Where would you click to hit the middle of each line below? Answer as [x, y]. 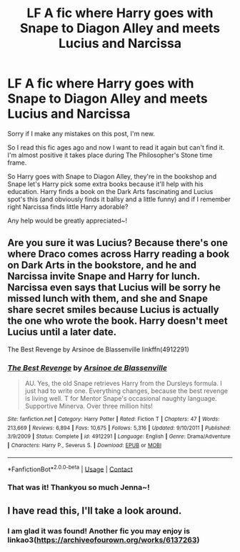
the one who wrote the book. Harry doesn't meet [117, 321]
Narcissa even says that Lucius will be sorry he [114, 288]
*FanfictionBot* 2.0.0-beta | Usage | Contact [70, 469]
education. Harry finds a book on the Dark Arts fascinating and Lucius [110, 191]
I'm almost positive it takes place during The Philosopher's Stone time [110, 155]
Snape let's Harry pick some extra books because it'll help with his [105, 184]
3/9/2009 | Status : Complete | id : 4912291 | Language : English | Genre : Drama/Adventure [119, 436]
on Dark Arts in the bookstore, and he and [102, 265]
